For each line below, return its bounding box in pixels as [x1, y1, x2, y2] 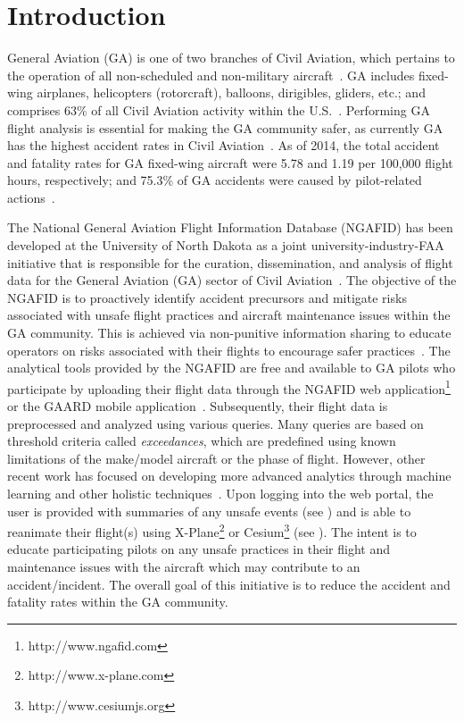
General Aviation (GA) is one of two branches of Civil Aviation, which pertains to [7, 48, 455, 67]
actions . [7, 188, 55, 206]
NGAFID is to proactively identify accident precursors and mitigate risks [7, 288, 407, 306]
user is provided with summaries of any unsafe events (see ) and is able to [7, 501, 411, 520]
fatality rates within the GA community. [7, 592, 228, 611]
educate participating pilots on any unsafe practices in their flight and [7, 540, 390, 558]
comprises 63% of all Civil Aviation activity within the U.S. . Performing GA [7, 100, 430, 119]
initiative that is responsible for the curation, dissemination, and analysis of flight [7, 253, 453, 272]
